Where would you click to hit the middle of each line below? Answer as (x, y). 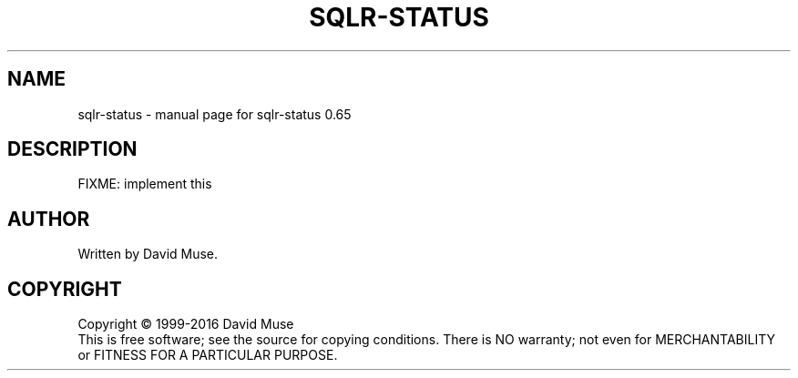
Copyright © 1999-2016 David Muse (186, 324)
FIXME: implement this (145, 184)
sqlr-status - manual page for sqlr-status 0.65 (215, 114)
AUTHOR (49, 219)
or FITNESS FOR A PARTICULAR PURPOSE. (208, 355)
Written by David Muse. (148, 254)
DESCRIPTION (72, 149)
